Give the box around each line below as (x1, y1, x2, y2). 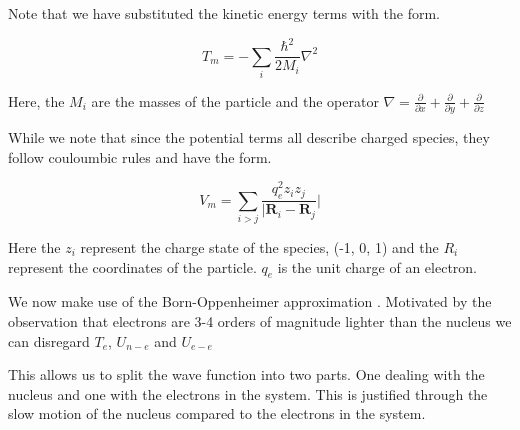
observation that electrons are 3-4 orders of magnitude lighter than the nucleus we (8, 311, 512, 332)
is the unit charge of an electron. (277, 256, 478, 277)
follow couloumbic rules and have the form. (8, 146, 272, 167)
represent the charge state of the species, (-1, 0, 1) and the (80, 237, 439, 258)
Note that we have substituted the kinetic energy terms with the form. (8, 3, 440, 23)
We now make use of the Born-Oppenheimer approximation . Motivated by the (8, 291, 492, 312)
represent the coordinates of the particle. (8, 256, 257, 277)
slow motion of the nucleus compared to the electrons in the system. (8, 403, 426, 424)
